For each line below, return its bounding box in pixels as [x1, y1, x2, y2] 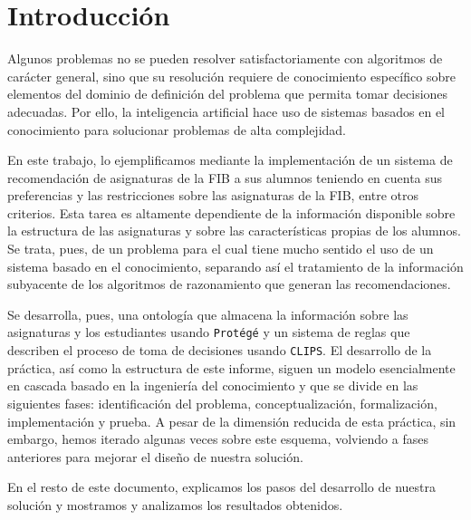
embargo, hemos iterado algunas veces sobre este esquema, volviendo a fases [7, 429, 428, 448]
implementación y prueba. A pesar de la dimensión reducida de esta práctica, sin [7, 411, 457, 430]
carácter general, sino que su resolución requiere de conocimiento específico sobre [7, 66, 456, 85]
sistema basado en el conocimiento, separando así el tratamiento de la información [7, 256, 464, 275]
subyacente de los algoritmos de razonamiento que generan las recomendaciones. [7, 274, 451, 294]
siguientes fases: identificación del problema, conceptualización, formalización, [7, 393, 437, 412]
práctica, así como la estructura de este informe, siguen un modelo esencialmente [7, 358, 456, 377]
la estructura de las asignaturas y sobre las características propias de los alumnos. [7, 221, 461, 240]
